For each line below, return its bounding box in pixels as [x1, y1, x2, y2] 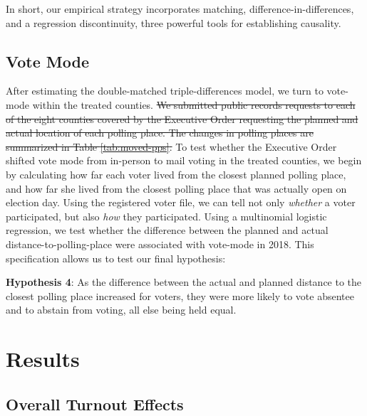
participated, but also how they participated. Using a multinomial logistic [6, 208, 327, 223]
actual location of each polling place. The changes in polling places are [6, 125, 314, 140]
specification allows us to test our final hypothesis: [6, 250, 226, 265]
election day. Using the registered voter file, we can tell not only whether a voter [6, 195, 356, 210]
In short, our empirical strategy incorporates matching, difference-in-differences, [6, 1, 354, 16]
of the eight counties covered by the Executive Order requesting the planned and [6, 111, 358, 126]
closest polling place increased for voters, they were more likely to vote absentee [6, 288, 354, 303]
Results [6, 344, 80, 373]
